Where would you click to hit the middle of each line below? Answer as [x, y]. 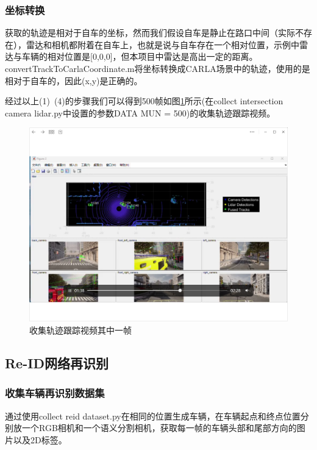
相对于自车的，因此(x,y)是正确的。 [74, 80]
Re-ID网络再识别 [57, 362]
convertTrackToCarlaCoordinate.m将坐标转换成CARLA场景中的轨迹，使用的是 [158, 68]
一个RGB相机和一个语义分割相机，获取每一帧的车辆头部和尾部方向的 [159, 428]
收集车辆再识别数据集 [55, 393]
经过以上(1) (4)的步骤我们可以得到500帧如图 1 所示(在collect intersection [144, 101]
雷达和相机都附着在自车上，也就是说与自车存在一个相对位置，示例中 [162, 44]
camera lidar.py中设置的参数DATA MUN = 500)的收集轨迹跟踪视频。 [140, 112]
